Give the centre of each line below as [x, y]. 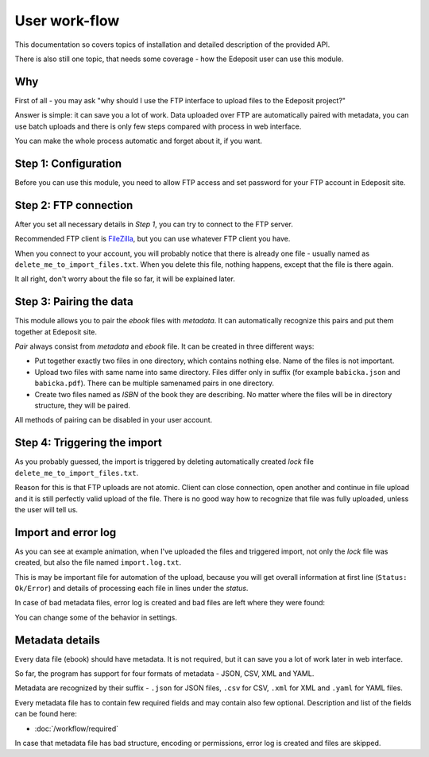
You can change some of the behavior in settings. [96, 617]
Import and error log [66, 532]
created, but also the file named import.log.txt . [98, 562]
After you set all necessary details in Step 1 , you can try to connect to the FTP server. [154, 224]
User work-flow [67, 21]
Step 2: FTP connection [74, 205]
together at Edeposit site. [56, 332]
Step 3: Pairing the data [74, 302]
